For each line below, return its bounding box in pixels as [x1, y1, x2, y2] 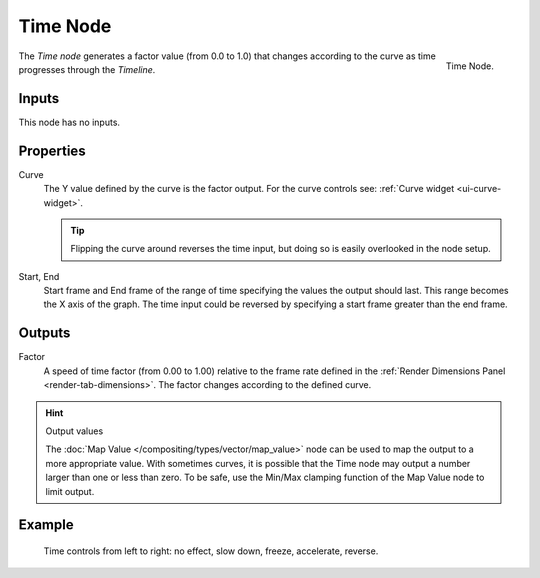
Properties [18, 142, 86, 159]
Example [18, 516, 74, 534]
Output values [45, 425, 104, 437]
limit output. [45, 485, 95, 497]
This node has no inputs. [18, 116, 120, 128]
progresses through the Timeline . [18, 63, 156, 75]
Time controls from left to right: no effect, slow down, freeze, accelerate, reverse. [43, 545, 379, 557]
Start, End [18, 270, 60, 282]
